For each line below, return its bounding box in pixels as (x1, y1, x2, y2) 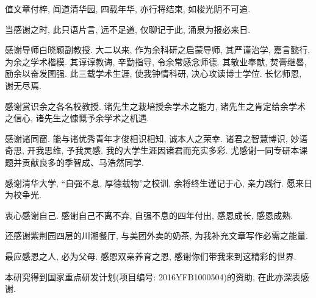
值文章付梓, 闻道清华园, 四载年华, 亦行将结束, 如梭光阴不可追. (5, 2, 251, 15)
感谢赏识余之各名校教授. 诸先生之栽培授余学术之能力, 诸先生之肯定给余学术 (5, 99, 306, 112)
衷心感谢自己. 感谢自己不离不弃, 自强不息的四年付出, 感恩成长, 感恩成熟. (5, 208, 293, 221)
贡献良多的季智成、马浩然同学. (21, 155, 144, 168)
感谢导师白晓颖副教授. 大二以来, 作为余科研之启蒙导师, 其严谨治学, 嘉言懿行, (5, 43, 311, 56)
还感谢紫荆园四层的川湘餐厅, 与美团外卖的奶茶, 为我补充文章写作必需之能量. (5, 229, 308, 242)
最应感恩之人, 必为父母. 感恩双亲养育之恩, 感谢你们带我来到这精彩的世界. (5, 249, 296, 262)
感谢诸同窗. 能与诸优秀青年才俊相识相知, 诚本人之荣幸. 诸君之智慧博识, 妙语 (5, 132, 308, 144)
